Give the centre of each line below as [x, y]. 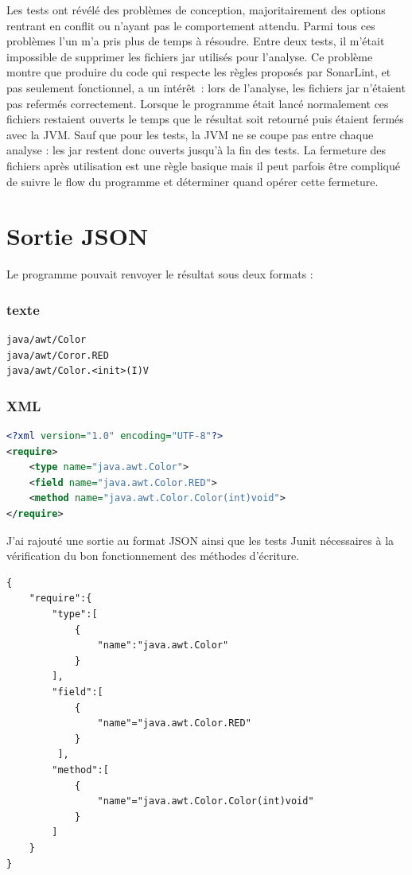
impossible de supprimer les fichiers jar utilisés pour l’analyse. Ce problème [190, 56]
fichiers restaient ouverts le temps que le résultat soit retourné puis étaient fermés [205, 119]
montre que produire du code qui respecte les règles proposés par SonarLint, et [199, 72]
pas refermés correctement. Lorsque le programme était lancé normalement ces [198, 103]
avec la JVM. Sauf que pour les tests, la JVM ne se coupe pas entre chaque [190, 134]
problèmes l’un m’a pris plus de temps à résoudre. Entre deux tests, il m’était [196, 41]
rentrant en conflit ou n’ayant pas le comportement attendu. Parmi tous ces [191, 25]
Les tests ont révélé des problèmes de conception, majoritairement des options [196, 10]
